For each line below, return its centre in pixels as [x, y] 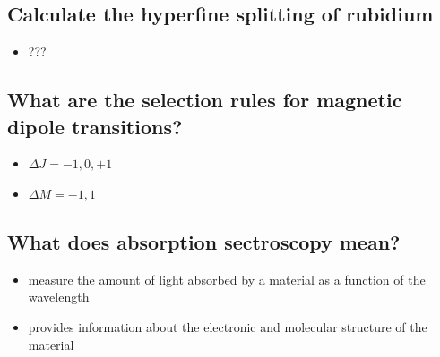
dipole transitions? [95, 126]
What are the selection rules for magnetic [205, 100]
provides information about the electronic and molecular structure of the [228, 326]
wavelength [59, 297]
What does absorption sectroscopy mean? [204, 241]
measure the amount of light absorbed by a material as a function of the [227, 279]
